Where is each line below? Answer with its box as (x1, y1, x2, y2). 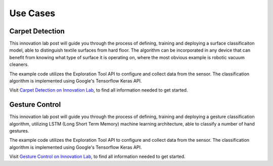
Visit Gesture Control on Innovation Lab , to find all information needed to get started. (9, 153, 186, 159)
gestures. (9, 128, 29, 134)
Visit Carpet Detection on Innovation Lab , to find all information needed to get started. (9, 87, 188, 93)
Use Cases (9, 8, 56, 19)
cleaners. (9, 61, 29, 68)
